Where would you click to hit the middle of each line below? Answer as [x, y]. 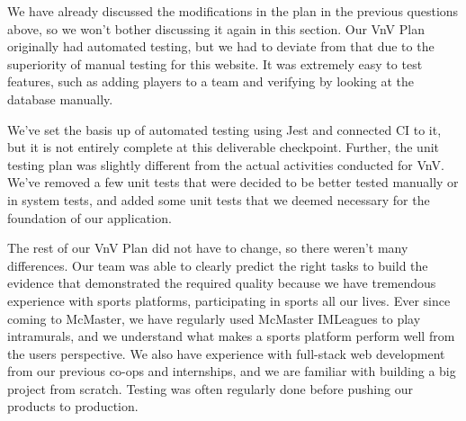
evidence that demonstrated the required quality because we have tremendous [222, 283]
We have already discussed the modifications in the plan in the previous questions [233, 11]
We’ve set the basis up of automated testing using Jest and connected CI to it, [224, 129]
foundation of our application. [90, 217]
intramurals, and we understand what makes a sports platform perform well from [231, 336]
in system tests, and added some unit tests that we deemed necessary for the [219, 199]
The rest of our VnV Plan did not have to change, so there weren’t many [208, 248]
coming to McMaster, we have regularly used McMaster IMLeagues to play [214, 318]
